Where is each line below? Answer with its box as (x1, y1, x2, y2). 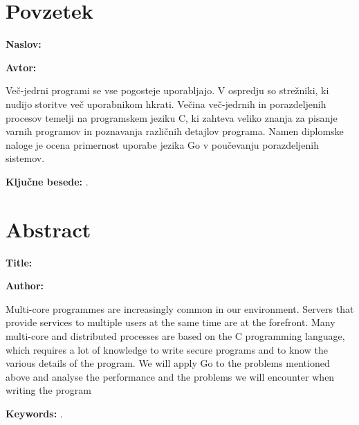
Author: (6, 278, 44, 293)
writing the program (6, 383, 91, 397)
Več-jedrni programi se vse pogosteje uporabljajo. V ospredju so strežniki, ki (6, 83, 329, 98)
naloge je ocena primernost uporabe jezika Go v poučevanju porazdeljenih (6, 137, 320, 152)
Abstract (6, 215, 91, 243)
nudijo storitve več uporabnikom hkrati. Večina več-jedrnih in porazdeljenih (6, 96, 326, 111)
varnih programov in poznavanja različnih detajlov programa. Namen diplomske (6, 124, 344, 138)
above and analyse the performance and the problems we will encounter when (6, 369, 335, 383)
